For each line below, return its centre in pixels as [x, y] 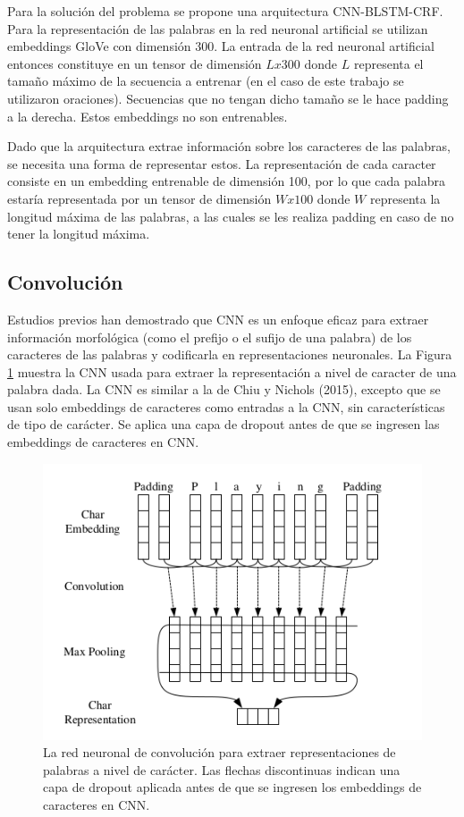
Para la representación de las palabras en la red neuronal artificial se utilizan [218, 28]
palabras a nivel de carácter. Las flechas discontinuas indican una [222, 769]
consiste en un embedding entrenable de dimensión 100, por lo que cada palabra [226, 181]
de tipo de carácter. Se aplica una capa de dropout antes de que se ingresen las [224, 424]
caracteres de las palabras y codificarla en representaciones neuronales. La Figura [230, 354]
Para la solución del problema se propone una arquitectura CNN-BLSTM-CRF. [225, 11]
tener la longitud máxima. [79, 234]
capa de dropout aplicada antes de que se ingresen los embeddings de [232, 787]
